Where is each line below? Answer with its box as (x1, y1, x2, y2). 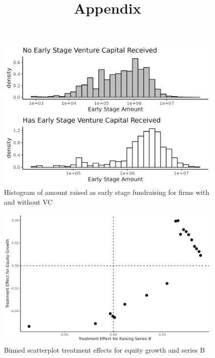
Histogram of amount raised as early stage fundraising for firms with (4, 187, 209, 197)
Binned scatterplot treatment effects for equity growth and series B (4, 344, 205, 355)
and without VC (4, 196, 53, 207)
